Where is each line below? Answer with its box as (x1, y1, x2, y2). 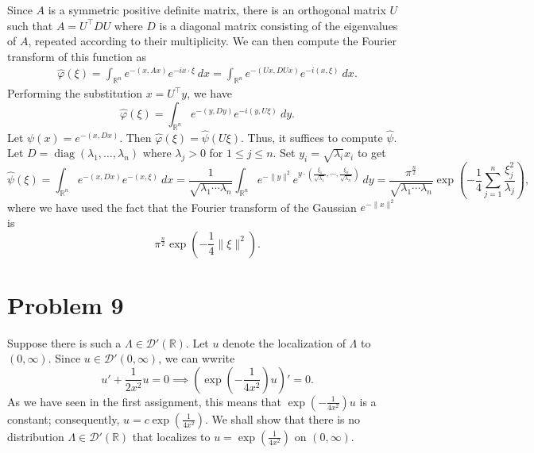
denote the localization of (222, 334, 346, 351)
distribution (7, 428, 64, 444)
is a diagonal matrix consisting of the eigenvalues (159, 17, 398, 33)
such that (7, 17, 53, 33)
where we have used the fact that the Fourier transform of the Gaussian (7, 198, 357, 215)
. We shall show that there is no (204, 410, 361, 427)
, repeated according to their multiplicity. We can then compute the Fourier (28, 33, 397, 49)
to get (357, 144, 386, 161)
